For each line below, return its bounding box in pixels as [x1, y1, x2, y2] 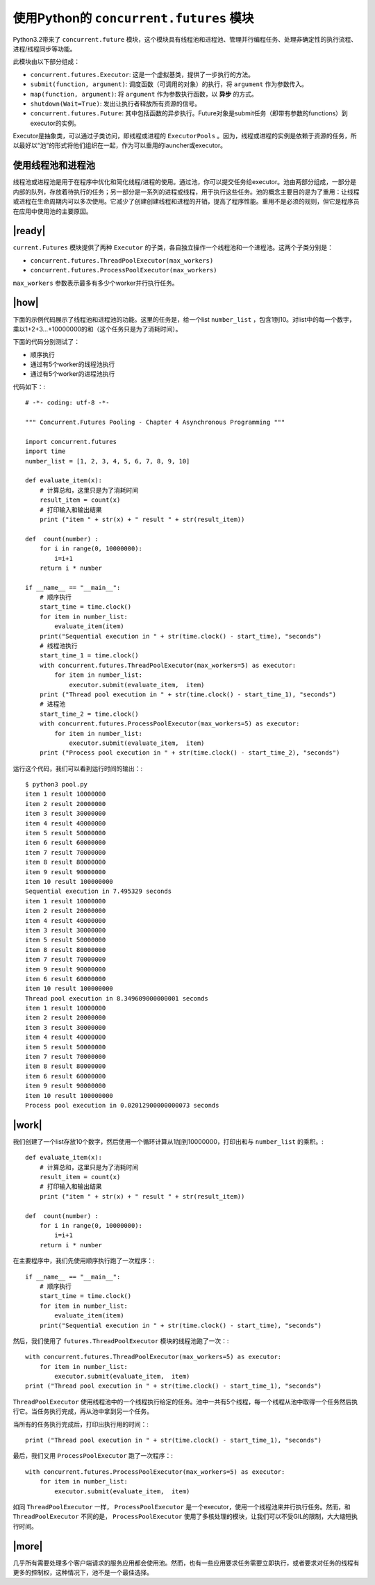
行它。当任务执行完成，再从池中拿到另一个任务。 [12, 1407, 153, 1415]
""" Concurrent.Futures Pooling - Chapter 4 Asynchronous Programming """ [25, 418, 285, 427]
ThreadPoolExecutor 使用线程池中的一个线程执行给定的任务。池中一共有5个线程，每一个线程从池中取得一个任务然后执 [12, 1397, 358, 1406]
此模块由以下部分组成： [12, 58, 80, 66]
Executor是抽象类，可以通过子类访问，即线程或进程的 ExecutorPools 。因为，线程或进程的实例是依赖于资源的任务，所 [12, 132, 357, 140]
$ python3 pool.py [25, 780, 88, 789]
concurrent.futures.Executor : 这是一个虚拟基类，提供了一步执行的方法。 [30, 70, 255, 79]
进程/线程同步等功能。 [12, 44, 76, 53]
